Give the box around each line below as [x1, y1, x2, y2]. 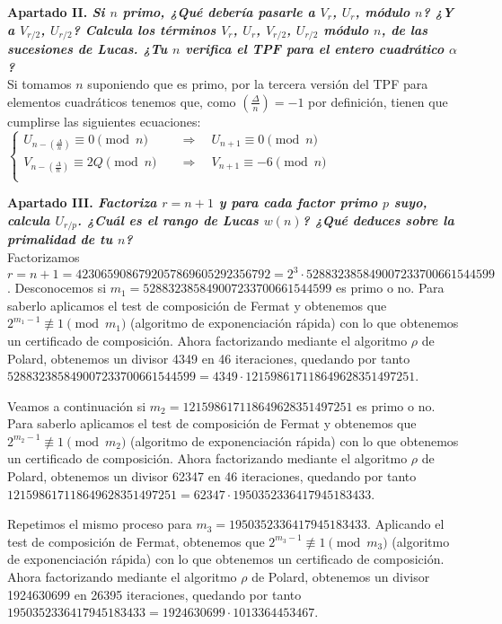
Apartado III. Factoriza [7, 193, 157, 212]
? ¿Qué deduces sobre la [302, 210, 454, 229]
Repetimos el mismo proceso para [7, 514, 192, 533]
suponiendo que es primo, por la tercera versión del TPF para [87, 75, 428, 93]
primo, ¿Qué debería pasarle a [122, 3, 315, 21]
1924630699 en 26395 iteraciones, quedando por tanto [7, 584, 302, 603]
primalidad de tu [7, 230, 113, 249]
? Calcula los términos [72, 20, 216, 39]
